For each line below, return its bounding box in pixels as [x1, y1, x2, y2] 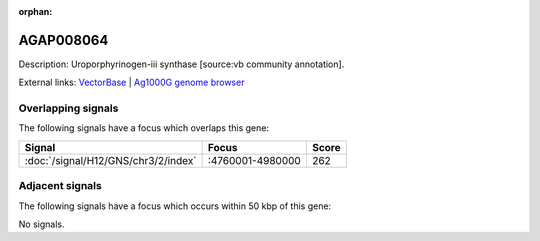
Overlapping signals [18, 101, 119, 115]
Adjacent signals [18, 179, 102, 193]
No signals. [18, 218, 65, 230]
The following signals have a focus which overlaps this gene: [18, 122, 270, 134]
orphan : [18, 6, 53, 17]
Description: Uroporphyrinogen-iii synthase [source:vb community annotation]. [18, 58, 345, 70]
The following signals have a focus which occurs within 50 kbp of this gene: [18, 200, 332, 212]
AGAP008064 [18, 31, 109, 49]
